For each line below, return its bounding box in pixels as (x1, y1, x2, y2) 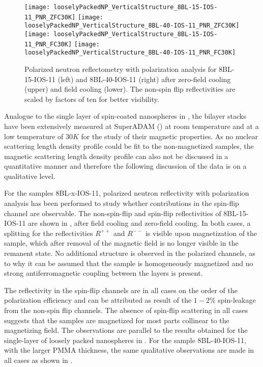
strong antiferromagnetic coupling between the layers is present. (4, 268, 203, 278)
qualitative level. (4, 170, 55, 181)
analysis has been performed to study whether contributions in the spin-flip (4, 198, 239, 208)
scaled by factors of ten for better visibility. (24, 93, 159, 104)
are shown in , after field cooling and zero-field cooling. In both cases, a (28, 218, 251, 228)
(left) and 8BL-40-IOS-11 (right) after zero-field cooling (57, 73, 231, 84)
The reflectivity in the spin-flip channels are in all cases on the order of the (4, 284, 238, 295)
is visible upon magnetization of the (145, 227, 257, 238)
